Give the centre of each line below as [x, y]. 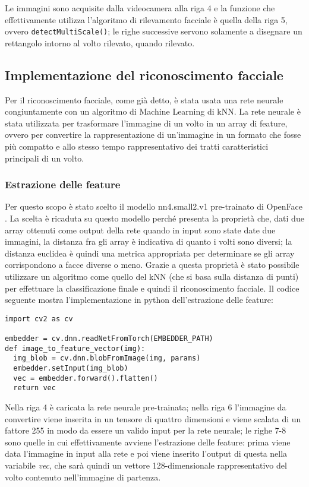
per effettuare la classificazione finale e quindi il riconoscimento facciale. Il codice [152, 288]
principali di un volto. [45, 158]
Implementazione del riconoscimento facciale [144, 75]
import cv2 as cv [39, 319]
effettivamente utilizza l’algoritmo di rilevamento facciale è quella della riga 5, [146, 19]
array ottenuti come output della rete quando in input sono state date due [140, 230]
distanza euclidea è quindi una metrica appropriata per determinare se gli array [150, 253]
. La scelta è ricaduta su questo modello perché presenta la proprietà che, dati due [154, 218]
